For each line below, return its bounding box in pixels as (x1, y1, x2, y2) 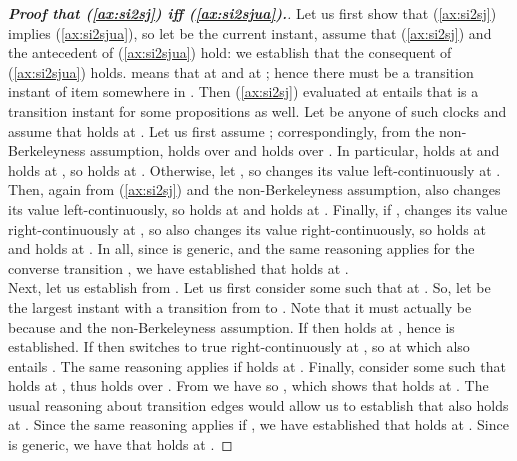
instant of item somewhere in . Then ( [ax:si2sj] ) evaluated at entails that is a (8, 81, 479, 102)
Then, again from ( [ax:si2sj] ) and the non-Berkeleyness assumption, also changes (8, 179, 501, 200)
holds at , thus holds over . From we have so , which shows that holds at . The (8, 375, 489, 396)
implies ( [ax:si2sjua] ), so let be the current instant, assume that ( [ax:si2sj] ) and (8, 22, 492, 43)
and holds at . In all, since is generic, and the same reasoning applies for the (8, 238, 475, 259)
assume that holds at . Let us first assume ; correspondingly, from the (8, 120, 435, 141)
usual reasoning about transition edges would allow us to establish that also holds (8, 394, 509, 415)
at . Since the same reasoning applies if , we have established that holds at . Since (8, 414, 509, 435)
